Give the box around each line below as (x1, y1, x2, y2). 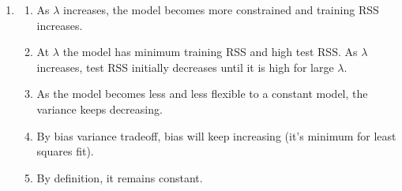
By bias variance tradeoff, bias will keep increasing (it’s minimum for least (36, 127, 396, 144)
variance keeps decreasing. (36, 100, 163, 117)
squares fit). (36, 143, 94, 159)
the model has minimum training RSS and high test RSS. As (62, 43, 358, 60)
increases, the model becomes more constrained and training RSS (63, 2, 379, 17)
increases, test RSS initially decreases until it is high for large (36, 58, 334, 75)
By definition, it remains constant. (36, 169, 203, 185)
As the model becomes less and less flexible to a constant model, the (36, 85, 368, 102)
